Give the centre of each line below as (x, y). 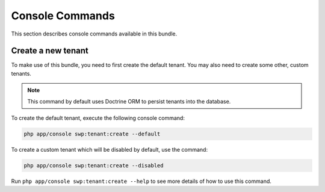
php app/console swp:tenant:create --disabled (94, 165)
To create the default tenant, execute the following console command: (98, 118)
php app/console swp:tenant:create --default (92, 134)
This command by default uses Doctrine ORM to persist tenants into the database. (129, 101)
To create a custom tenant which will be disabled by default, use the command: (109, 149)
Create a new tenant (50, 51)
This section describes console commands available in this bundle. (94, 34)
